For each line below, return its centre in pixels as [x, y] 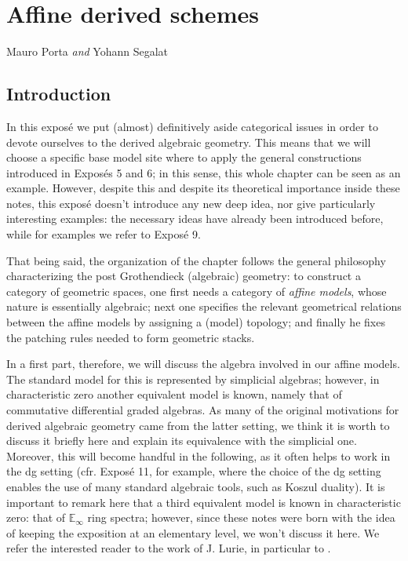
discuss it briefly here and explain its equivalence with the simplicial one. [182, 441]
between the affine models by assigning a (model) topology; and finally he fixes [196, 322]
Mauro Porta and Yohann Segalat [87, 51]
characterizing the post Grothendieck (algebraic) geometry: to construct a [184, 276]
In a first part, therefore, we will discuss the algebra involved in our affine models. [203, 364]
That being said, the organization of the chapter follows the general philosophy [196, 260]
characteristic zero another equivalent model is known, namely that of [174, 394]
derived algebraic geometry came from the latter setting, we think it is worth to [198, 425]
